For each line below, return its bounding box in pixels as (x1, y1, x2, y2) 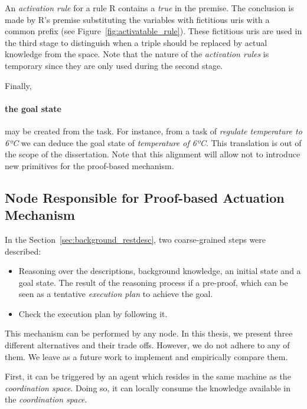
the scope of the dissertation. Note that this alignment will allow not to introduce (5, 148, 301, 160)
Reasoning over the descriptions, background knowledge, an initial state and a (18, 265, 301, 277)
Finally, (5, 79, 32, 91)
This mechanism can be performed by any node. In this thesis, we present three (5, 327, 293, 339)
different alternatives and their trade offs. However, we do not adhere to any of (5, 339, 290, 351)
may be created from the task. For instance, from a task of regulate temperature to (5, 124, 302, 137)
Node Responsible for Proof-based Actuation (5, 188, 285, 206)
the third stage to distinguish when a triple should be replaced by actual (5, 36, 267, 48)
